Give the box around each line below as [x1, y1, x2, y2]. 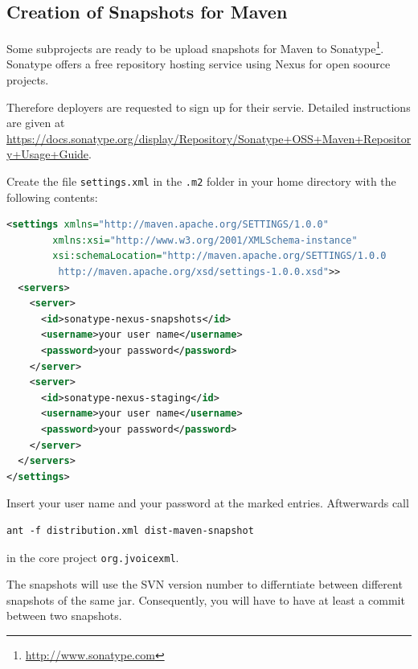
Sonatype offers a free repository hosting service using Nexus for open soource [6, 55, 391, 72]
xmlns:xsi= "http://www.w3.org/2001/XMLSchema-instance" [52, 234, 358, 246]
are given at [6, 114, 65, 131]
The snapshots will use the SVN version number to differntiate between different [6, 576, 403, 593]
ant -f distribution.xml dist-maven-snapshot [6, 524, 254, 536]
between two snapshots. [6, 607, 122, 624]
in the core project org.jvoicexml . [6, 548, 179, 565]
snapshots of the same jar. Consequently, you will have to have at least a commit [6, 591, 405, 608]
